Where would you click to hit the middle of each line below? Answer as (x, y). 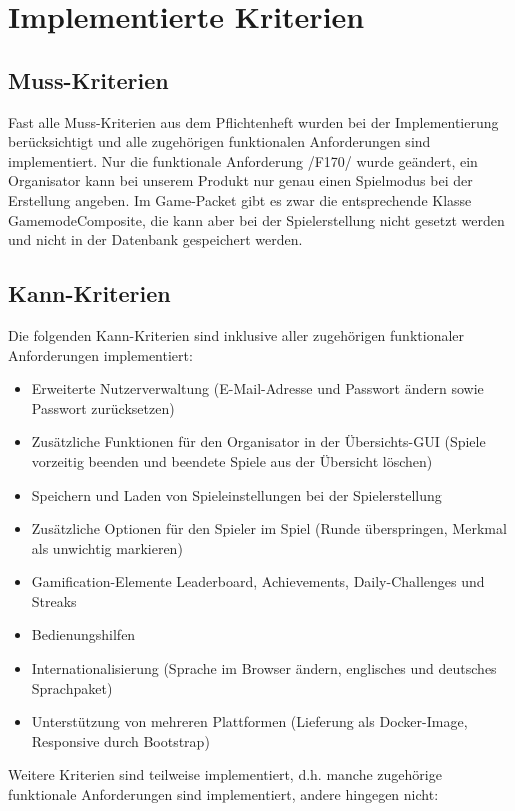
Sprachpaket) (72, 687)
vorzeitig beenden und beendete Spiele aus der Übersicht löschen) (232, 460)
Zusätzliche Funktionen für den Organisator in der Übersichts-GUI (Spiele (258, 441)
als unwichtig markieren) (107, 547)
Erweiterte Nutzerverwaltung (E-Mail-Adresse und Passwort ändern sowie (257, 388)
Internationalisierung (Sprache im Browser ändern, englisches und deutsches (264, 668)
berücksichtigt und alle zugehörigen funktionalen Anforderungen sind (219, 141)
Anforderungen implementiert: (100, 354)
